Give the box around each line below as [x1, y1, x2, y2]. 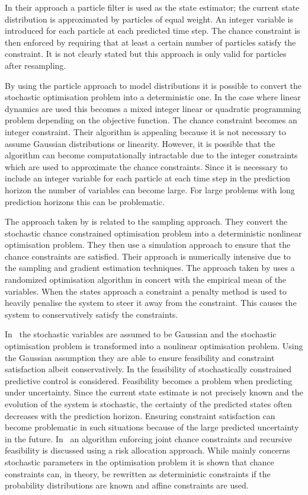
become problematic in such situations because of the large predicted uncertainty [5, 421, 299, 433]
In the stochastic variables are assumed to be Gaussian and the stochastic [5, 328, 277, 340]
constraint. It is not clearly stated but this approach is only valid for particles [5, 47, 287, 60]
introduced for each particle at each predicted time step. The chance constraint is [5, 24, 300, 37]
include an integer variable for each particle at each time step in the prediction [5, 172, 291, 184]
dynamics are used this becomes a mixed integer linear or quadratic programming [5, 102, 301, 114]
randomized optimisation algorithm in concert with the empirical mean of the [5, 273, 287, 286]
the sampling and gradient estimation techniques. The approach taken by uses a [5, 261, 295, 274]
